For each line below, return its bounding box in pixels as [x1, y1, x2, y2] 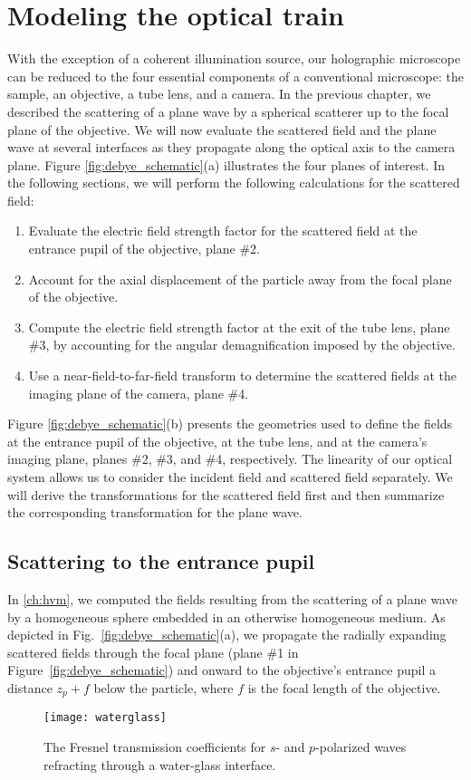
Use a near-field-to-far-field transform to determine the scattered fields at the [28, 366, 457, 385]
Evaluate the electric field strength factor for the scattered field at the [28, 221, 418, 240]
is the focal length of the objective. [247, 678, 441, 697]
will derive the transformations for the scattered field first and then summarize [7, 485, 445, 504]
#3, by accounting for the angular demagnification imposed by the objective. [28, 335, 456, 354]
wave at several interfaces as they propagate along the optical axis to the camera [7, 138, 456, 157]
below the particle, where [93, 678, 234, 697]
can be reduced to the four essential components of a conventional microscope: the [7, 66, 464, 85]
